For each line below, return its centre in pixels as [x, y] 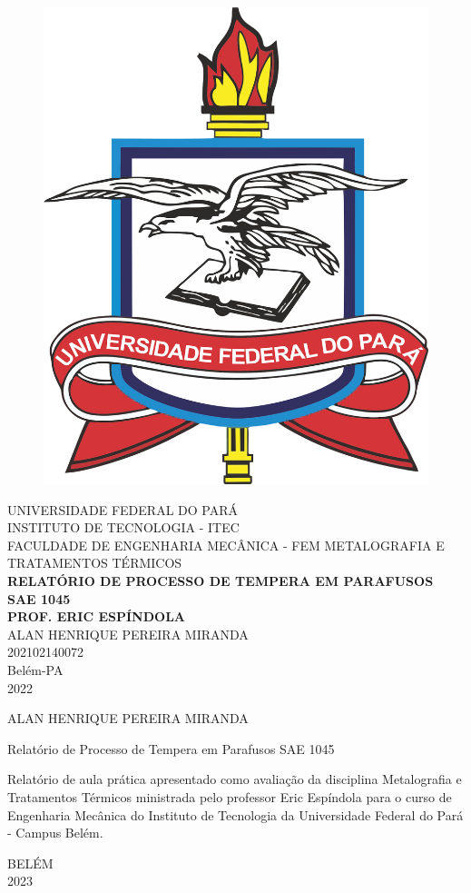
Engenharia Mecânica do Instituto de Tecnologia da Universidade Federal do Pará [235, 814]
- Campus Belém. [55, 833]
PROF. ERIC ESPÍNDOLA [96, 616]
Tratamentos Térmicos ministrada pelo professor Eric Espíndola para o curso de [230, 796]
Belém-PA [35, 669]
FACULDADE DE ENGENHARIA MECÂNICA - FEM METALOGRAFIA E [226, 545]
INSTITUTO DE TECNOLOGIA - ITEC [123, 527]
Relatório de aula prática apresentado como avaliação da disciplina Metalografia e [235, 779]
